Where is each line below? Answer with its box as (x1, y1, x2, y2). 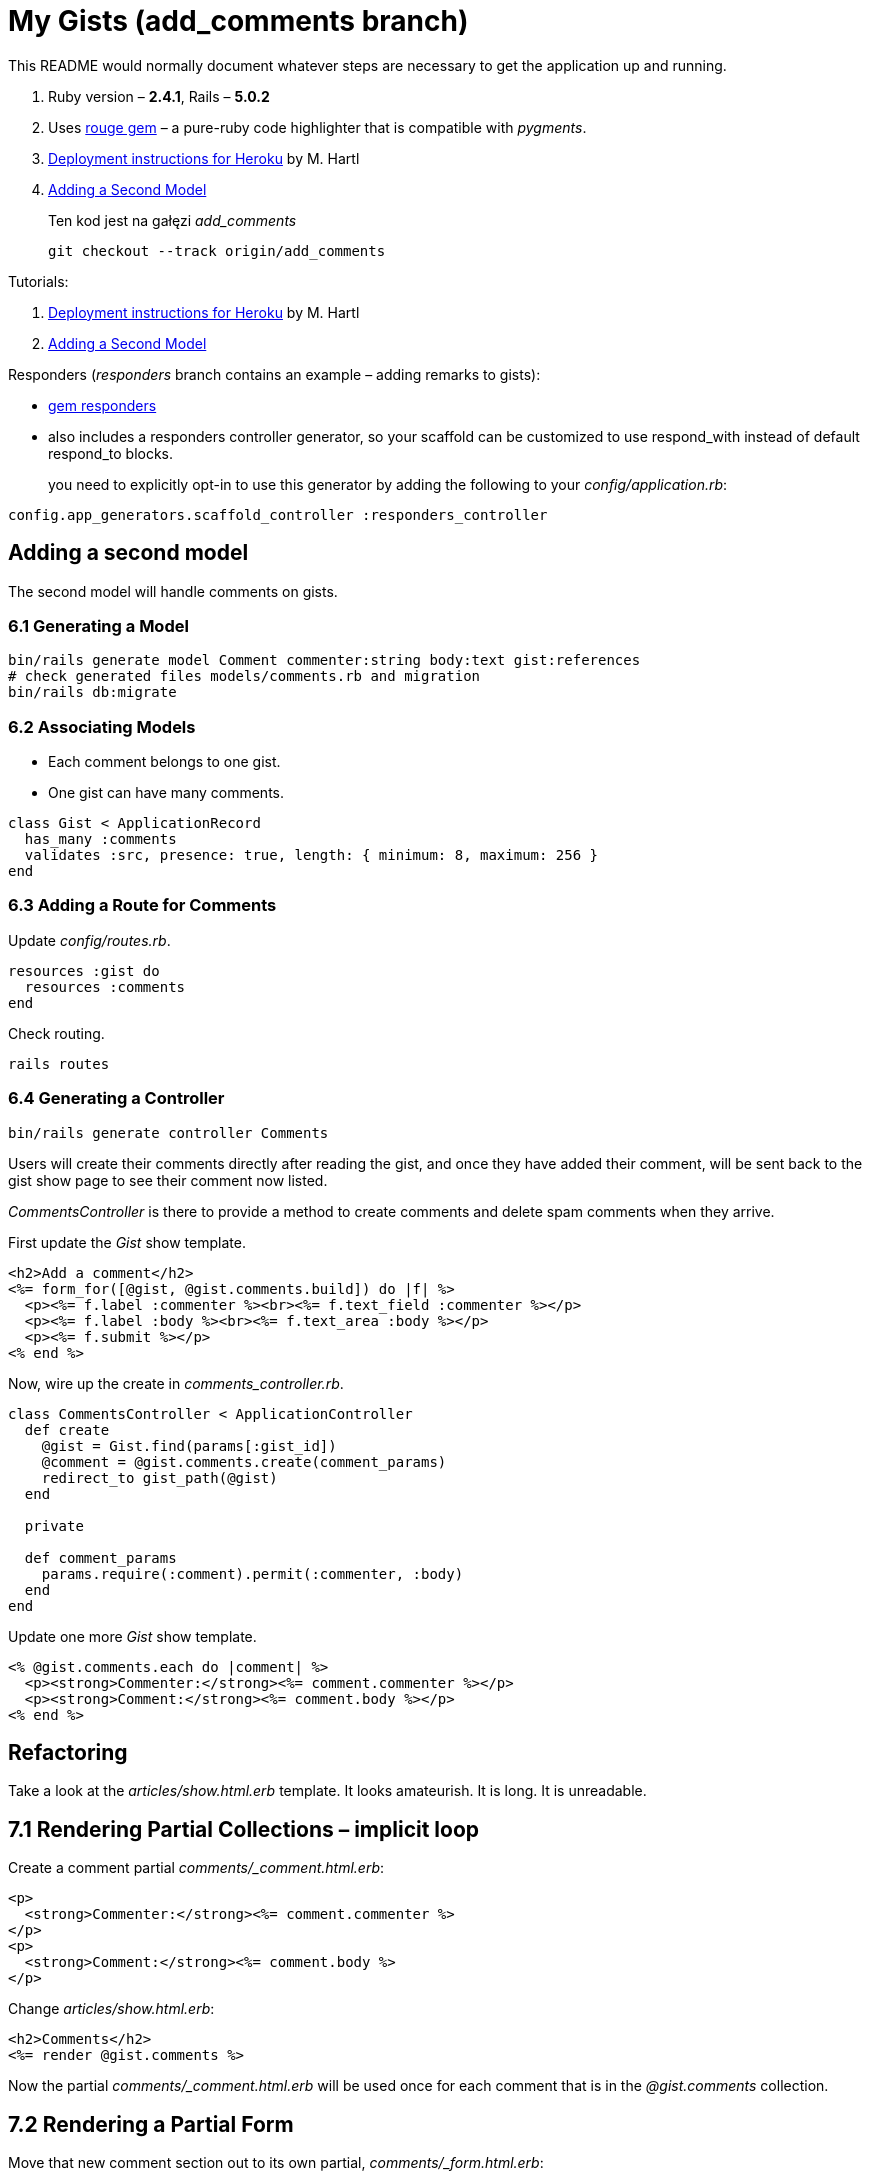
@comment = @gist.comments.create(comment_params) (41, 1453, 447, 1470)
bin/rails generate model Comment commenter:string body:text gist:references (8, 652, 641, 669)
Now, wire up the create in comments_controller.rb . (8, 1374, 344, 1392)
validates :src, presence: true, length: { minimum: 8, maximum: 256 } (24, 847, 599, 864)
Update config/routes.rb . (8, 931, 171, 949)
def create (24, 1421, 110, 1438)
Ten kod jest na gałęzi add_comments (48, 211, 297, 229)
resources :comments (24, 978, 186, 995)
